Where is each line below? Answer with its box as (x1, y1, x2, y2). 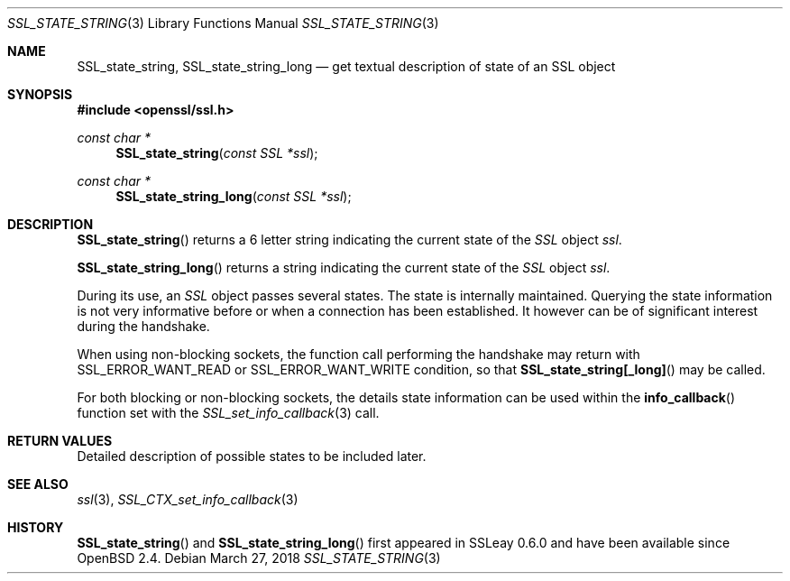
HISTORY (7, 520, 64, 535)
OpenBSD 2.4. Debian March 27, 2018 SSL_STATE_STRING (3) (77, 550, 441, 566)
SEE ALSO (7, 476, 69, 492)
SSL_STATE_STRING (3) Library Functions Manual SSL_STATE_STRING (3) (7, 15, 439, 31)
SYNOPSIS (7, 87, 73, 102)
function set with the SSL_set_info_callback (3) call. (77, 405, 380, 420)
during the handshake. (77, 318, 210, 334)
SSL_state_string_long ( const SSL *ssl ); (115, 189, 352, 204)
